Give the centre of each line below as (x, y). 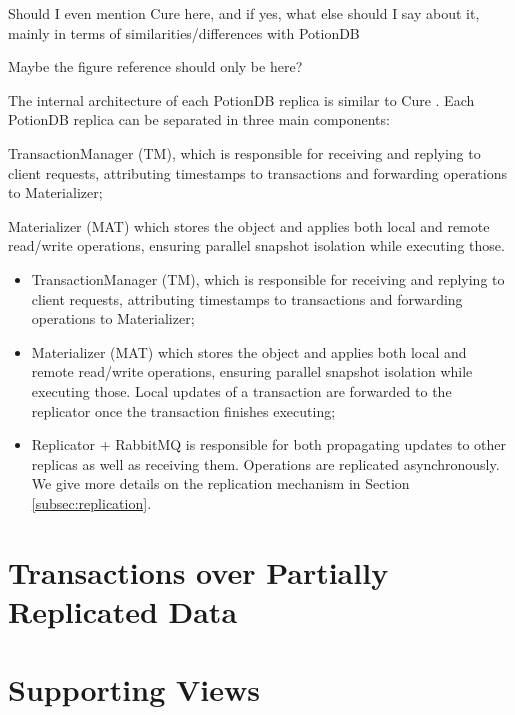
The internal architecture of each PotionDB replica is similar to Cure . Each (241, 99)
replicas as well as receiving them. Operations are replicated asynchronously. (265, 463)
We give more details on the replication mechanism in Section (220, 483)
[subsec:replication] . (91, 502)
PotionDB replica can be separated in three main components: (199, 119)
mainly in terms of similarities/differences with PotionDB (184, 32)
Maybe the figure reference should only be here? (155, 66)
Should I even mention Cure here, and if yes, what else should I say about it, (244, 13)
